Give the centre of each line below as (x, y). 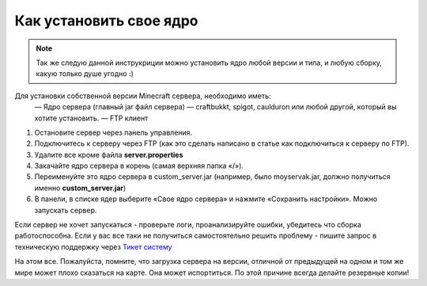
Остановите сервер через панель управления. (113, 132)
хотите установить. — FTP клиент (91, 118)
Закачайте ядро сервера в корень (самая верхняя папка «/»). (139, 166)
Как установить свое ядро (106, 21)
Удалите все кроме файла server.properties (109, 154)
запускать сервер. (66, 210)
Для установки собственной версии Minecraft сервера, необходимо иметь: (143, 96)
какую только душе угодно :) (85, 74)
